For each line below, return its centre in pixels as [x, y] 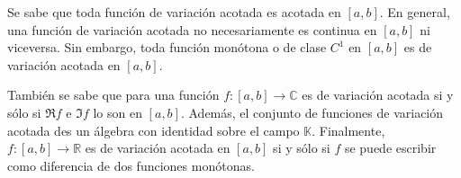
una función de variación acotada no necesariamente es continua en [192, 29]
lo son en [118, 112]
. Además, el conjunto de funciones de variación [312, 112]
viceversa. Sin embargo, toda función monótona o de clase [167, 47]
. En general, [415, 12]
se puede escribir [390, 148]
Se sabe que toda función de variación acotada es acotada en [174, 12]
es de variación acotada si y [378, 95]
